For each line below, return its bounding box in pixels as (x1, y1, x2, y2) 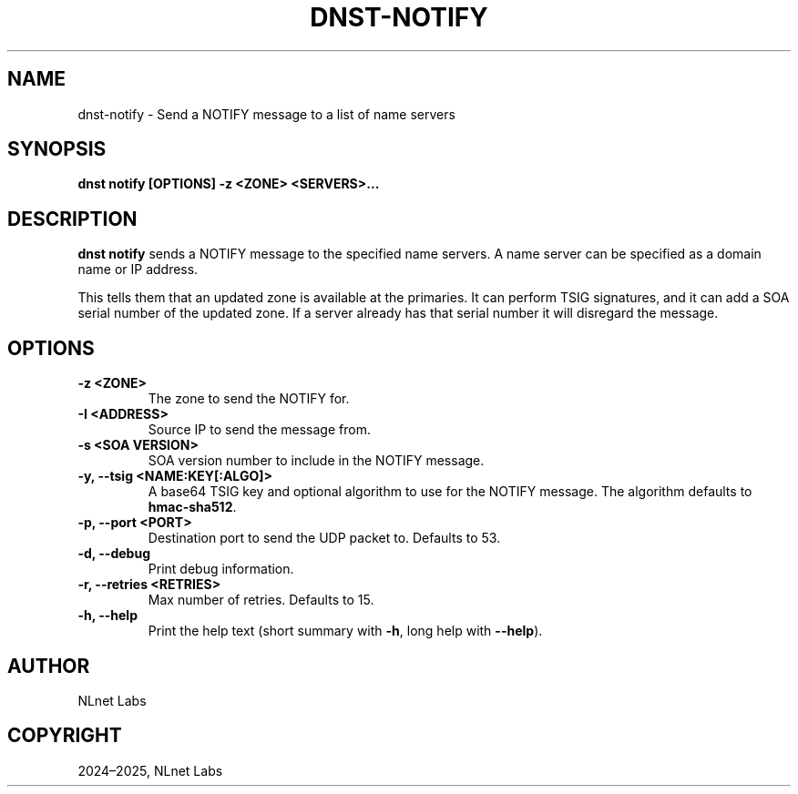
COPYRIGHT (7, 724, 122, 748)
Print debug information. (148, 561, 294, 577)
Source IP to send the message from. (148, 422, 371, 438)
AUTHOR (7, 654, 90, 677)
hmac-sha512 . (148, 499, 237, 515)
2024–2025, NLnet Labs (77, 762, 223, 779)
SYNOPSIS (7, 137, 107, 161)
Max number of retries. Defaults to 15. (148, 592, 374, 608)
